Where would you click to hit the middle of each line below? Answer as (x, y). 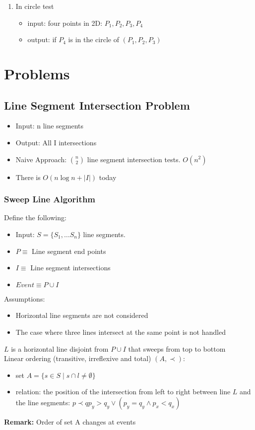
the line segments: (43, 402)
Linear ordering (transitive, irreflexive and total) (78, 358)
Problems (37, 73)
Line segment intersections (70, 268)
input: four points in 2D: (65, 23)
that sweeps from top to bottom (177, 348)
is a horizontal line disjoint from (60, 348)
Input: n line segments (50, 126)
